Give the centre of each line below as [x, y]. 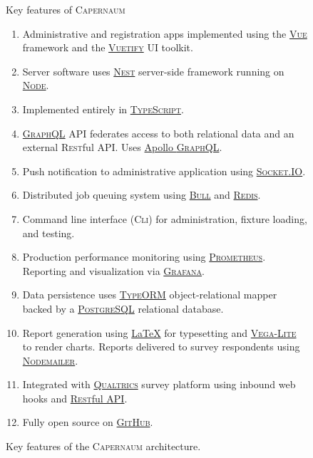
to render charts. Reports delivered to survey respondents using [161, 347]
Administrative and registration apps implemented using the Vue [165, 33]
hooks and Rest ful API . [75, 398]
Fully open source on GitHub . [88, 422]
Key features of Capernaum [66, 9]
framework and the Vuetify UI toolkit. [108, 47]
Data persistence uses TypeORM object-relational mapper [150, 295]
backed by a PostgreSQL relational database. [123, 308]
